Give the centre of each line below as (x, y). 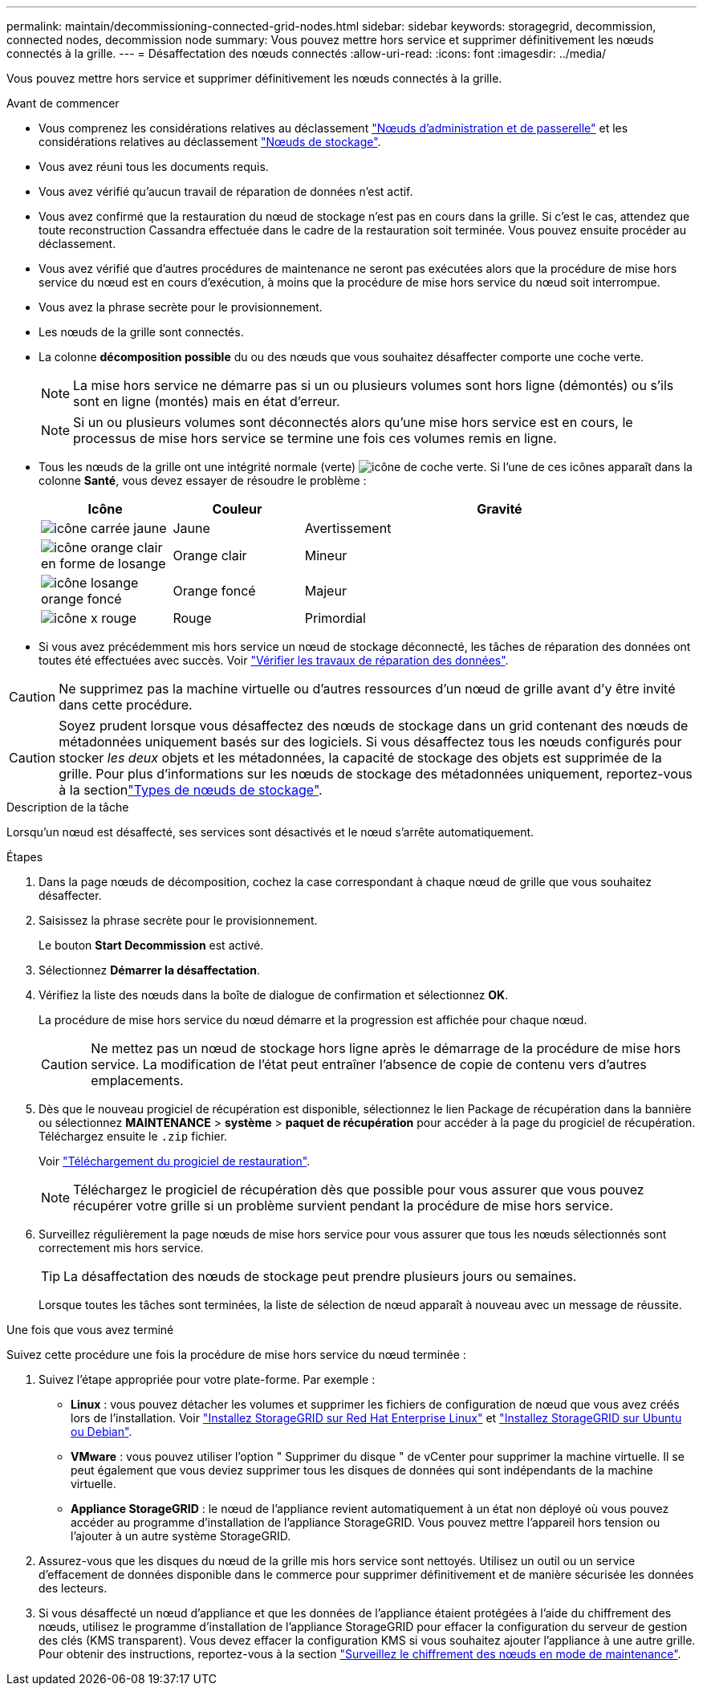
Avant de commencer (63, 103)
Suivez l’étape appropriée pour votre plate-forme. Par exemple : (207, 1379)
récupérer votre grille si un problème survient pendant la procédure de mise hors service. (343, 1206)
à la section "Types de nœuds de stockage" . (191, 790)
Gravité (500, 509)
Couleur (237, 509)
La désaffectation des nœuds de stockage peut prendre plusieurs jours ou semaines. (320, 1276)
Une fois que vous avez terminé (90, 1330)
